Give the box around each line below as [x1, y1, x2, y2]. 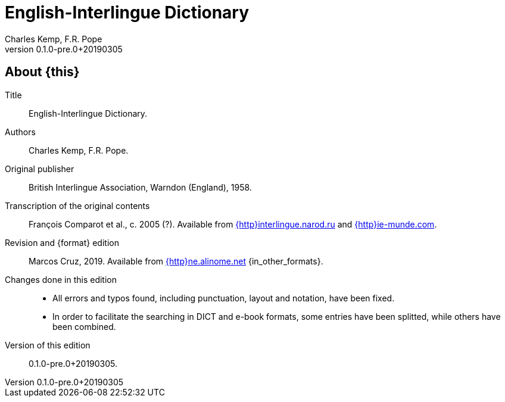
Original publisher [5, 163, 74, 174]
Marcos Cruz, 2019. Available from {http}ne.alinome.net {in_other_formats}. [29, 255, 323, 266]
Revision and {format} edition [5, 237, 119, 248]
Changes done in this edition [5, 274, 117, 285]
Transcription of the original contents [5, 200, 150, 211]
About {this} [5, 64, 80, 80]
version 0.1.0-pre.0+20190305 [5, 43, 123, 54]
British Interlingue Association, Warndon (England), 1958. [29, 182, 252, 192]
